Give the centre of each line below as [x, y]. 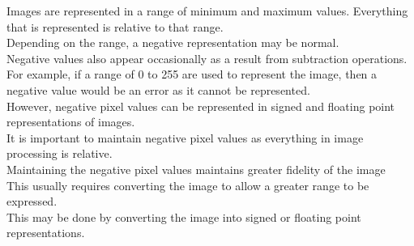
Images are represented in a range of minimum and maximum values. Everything [207, 11]
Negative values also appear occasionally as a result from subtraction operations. [207, 58]
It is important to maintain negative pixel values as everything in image [185, 137]
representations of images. [71, 122]
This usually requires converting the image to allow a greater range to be [188, 185]
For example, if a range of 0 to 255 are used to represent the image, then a [192, 74]
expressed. [32, 201]
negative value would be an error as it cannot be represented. [158, 89]
